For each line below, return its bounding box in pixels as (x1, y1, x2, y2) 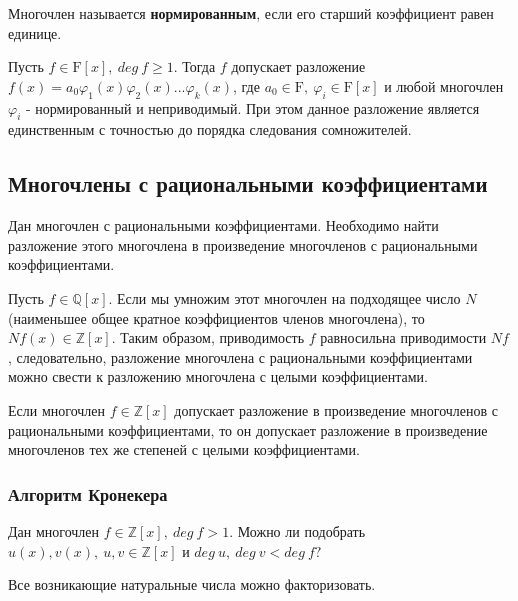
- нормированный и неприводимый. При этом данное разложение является (25, 97, 480, 118)
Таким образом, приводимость (120, 327, 305, 348)
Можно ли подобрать (237, 520, 366, 541)
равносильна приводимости (320, 327, 487, 348)
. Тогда (173, 56, 216, 77)
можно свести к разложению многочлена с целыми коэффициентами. (8, 366, 428, 387)
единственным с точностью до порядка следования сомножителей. (8, 119, 412, 140)
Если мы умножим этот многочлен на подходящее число (117, 287, 461, 308)
